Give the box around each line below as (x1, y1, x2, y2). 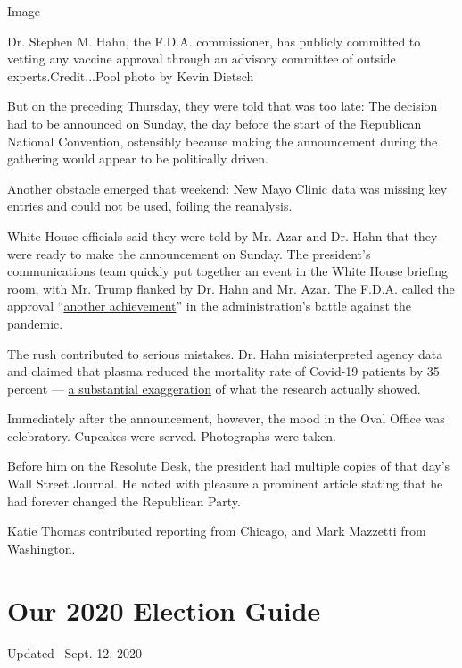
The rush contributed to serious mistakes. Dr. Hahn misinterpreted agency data (7, 344, 443, 363)
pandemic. (7, 313, 63, 332)
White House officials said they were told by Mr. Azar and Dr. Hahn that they (7, 226, 438, 245)
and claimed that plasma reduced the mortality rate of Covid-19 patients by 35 (7, 362, 440, 380)
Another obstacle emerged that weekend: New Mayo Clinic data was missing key (7, 179, 448, 197)
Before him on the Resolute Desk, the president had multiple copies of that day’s (7, 456, 450, 475)
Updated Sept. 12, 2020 (7, 643, 142, 662)
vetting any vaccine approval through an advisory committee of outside (7, 49, 396, 68)
